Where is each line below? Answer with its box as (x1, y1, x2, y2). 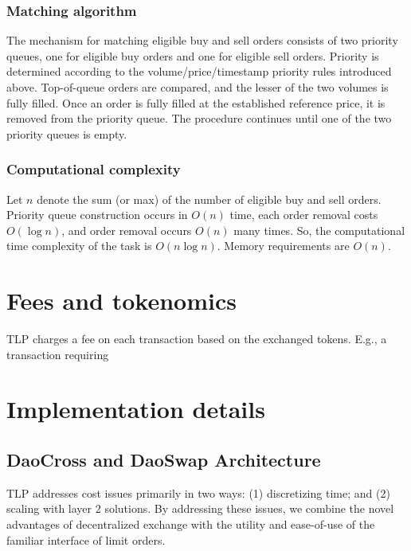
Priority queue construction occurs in (6, 206, 188, 223)
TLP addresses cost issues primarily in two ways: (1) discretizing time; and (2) (6, 484, 390, 501)
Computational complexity (6, 159, 181, 179)
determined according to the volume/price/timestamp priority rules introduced (6, 63, 392, 80)
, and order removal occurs (61, 221, 192, 238)
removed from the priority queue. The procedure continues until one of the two (6, 110, 392, 127)
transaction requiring (6, 346, 109, 362)
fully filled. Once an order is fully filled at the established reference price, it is (6, 94, 386, 111)
